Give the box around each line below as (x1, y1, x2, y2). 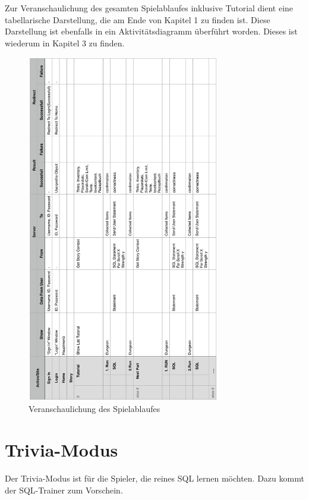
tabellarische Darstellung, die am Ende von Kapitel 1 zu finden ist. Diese (5, 13, 270, 26)
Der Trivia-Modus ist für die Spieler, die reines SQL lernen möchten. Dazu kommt (5, 472, 304, 485)
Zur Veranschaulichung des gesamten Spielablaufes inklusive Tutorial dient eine (5, 2, 294, 14)
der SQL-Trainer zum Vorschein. (5, 483, 123, 496)
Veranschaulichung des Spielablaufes (29, 402, 160, 415)
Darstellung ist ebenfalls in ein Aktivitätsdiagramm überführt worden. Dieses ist (5, 25, 298, 37)
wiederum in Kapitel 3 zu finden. (5, 36, 125, 49)
